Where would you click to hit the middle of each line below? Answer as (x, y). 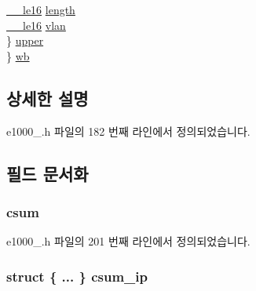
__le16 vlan (36, 25)
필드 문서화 (48, 173)
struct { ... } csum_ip (77, 276)
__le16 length (41, 9)
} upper (25, 40)
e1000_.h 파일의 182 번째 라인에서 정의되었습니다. (128, 131)
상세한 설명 (48, 98)
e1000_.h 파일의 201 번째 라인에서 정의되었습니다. (128, 241)
